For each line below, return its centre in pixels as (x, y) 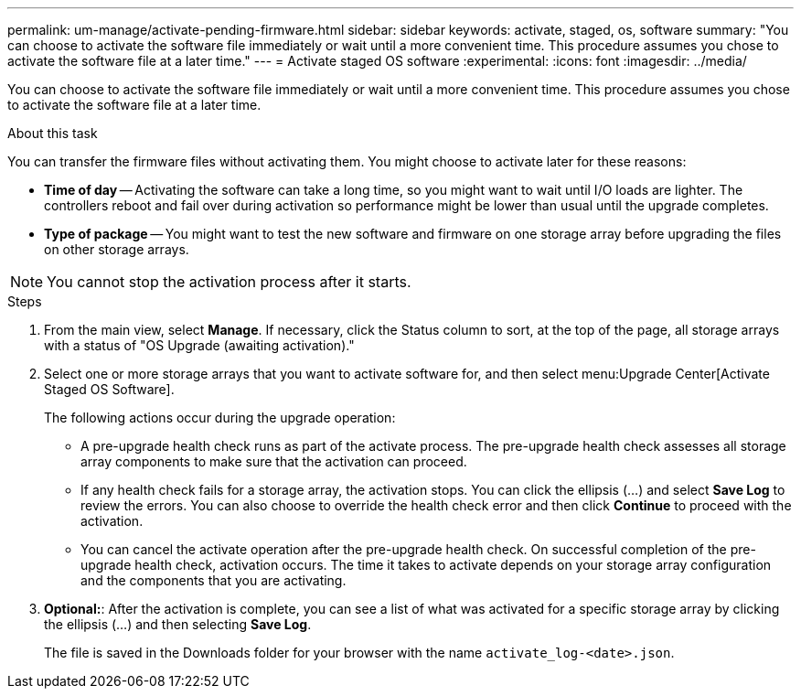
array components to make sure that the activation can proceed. (274, 461)
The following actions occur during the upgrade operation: (220, 418)
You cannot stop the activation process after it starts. (229, 282)
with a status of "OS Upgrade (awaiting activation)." (199, 345)
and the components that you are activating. (214, 580)
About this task (53, 133)
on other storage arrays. (117, 249)
